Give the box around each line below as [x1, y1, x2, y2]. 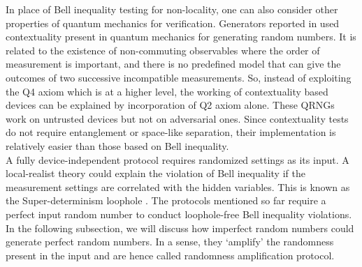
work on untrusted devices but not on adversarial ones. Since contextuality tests [6, 111, 349, 125]
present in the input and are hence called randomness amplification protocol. [6, 247, 335, 262]
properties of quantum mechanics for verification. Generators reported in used [6, 15, 340, 30]
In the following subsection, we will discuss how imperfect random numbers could [6, 220, 354, 235]
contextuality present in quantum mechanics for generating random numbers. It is [6, 29, 356, 44]
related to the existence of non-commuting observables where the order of [6, 43, 320, 57]
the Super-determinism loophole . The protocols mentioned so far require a [6, 193, 326, 208]
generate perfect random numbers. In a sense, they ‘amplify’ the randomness [6, 234, 334, 249]
